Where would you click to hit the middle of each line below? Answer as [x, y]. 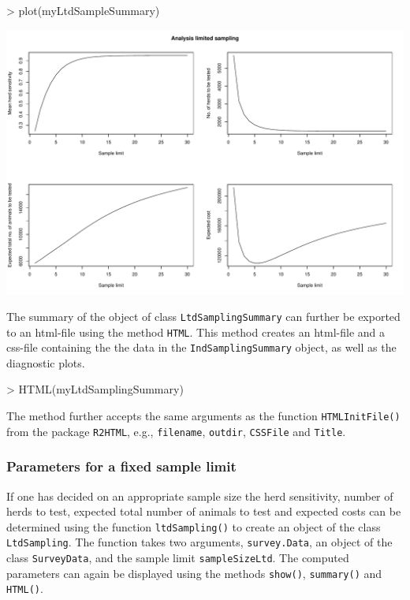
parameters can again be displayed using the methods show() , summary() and [194, 573]
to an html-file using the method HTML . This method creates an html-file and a [196, 332]
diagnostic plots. [46, 362]
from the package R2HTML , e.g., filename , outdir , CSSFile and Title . [176, 431]
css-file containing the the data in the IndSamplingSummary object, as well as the [201, 347]
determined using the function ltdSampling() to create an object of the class [194, 526]
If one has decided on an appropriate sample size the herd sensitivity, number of [200, 496]
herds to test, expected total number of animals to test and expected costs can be [204, 511]
